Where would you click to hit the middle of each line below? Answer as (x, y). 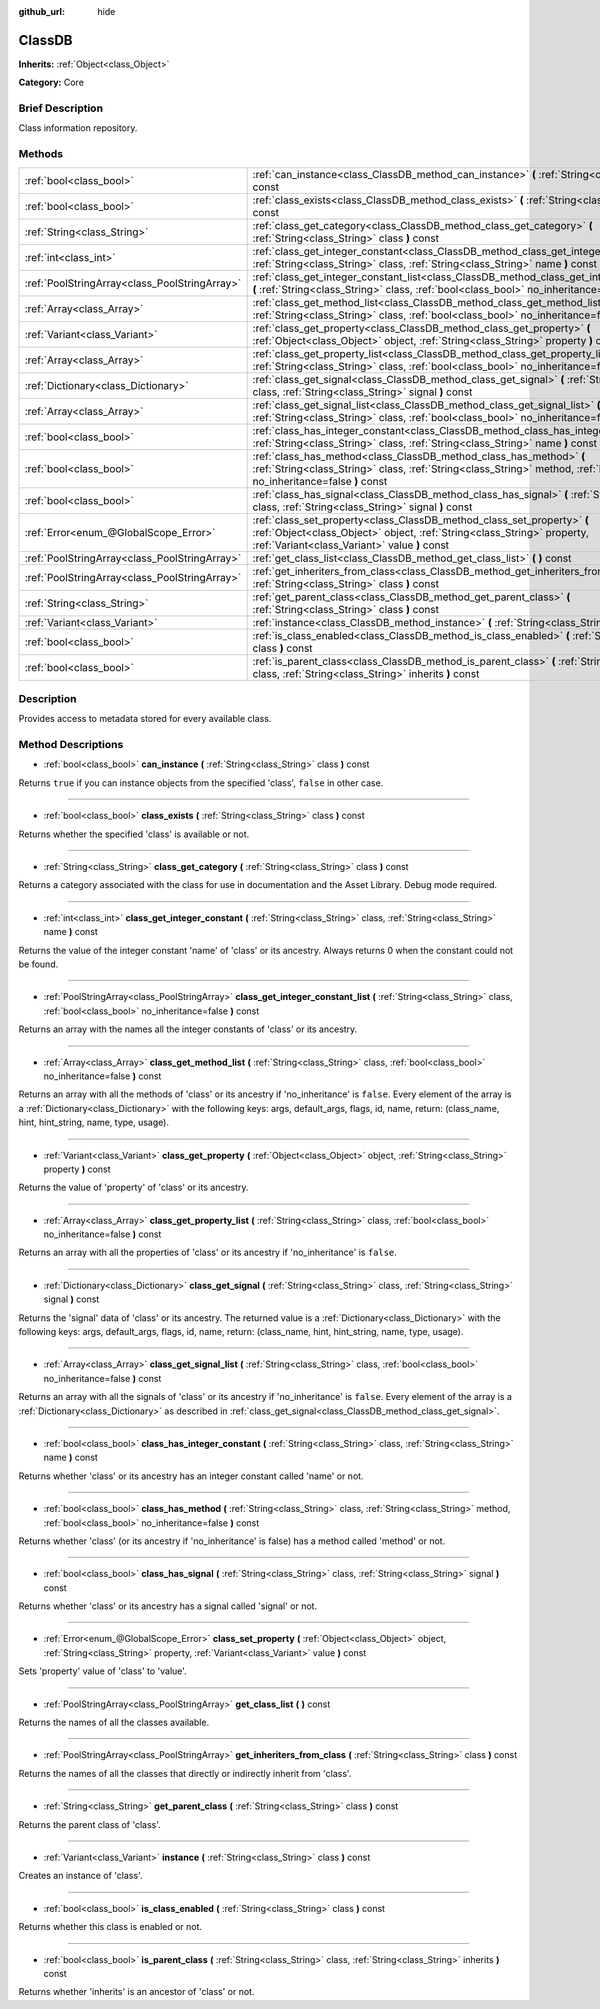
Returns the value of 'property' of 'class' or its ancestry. (133, 1187)
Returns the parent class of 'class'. (90, 1824)
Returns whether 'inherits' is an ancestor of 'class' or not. (136, 1992)
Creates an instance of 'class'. (80, 1876)
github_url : (41, 11)
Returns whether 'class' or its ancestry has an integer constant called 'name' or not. (191, 1476)
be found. (38, 964)
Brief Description (61, 108)
